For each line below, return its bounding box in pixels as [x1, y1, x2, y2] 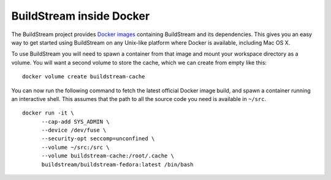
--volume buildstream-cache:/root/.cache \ [41, 152, 175, 159]
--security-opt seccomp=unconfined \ [41, 135, 155, 142]
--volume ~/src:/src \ [41, 144, 110, 151]
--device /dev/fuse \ [41, 127, 107, 134]
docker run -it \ [22, 110, 74, 116]
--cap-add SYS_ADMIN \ [41, 118, 110, 125]
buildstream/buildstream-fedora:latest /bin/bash [41, 161, 194, 168]
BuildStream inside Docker [11, 9, 150, 23]
